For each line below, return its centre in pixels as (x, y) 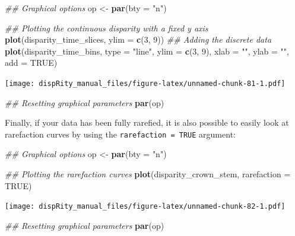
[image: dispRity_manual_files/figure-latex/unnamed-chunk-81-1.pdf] (145, 83)
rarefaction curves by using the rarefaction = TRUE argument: (120, 134)
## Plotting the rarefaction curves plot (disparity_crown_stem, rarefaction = (148, 174)
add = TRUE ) (31, 63)
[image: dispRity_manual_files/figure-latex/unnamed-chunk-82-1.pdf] (145, 207)
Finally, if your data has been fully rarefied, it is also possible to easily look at (147, 122)
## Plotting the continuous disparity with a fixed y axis (107, 28)
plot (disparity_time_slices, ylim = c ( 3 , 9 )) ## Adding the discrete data (138, 39)
